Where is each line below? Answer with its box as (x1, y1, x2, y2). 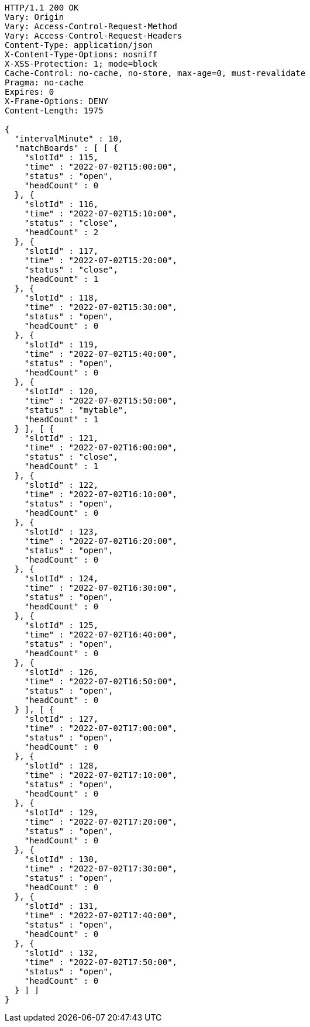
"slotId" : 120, (24, 387, 99, 396)
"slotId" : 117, (24, 246, 99, 256)
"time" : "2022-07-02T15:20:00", (24, 256, 178, 265)
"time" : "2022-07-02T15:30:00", (24, 302, 178, 312)
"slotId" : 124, (24, 574, 99, 583)
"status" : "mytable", (24, 405, 128, 415)
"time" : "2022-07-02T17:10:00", (24, 770, 178, 780)
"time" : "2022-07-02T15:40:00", (24, 349, 178, 359)
